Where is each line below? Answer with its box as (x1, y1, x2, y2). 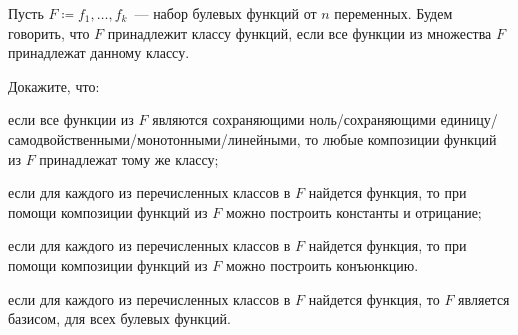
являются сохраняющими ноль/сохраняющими (152, 109, 436, 130)
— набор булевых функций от (134, 3, 317, 23)
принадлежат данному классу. (8, 42, 190, 63)
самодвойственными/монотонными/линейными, (8, 128, 301, 149)
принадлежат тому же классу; (39, 148, 219, 169)
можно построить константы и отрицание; (225, 201, 482, 222)
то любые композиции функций (305, 128, 497, 149)
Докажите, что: (8, 75, 100, 96)
